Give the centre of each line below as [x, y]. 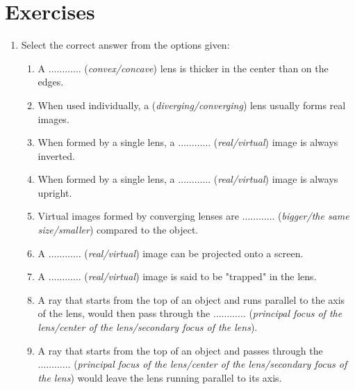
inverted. [56, 155]
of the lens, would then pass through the [124, 313]
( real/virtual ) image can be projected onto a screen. [194, 253]
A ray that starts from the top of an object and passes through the [180, 350]
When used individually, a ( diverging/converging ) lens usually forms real [192, 105]
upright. [55, 192]
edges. [51, 82]
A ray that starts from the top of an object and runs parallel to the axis [191, 299]
